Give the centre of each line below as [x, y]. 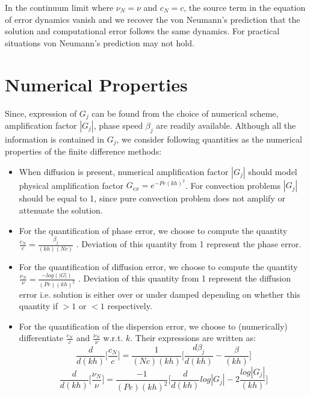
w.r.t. [113, 338]
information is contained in [55, 139]
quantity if [38, 306]
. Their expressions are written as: [193, 338]
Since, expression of [41, 113]
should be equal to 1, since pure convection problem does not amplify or [152, 198]
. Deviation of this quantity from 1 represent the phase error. [189, 244]
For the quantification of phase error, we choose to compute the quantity [153, 230]
